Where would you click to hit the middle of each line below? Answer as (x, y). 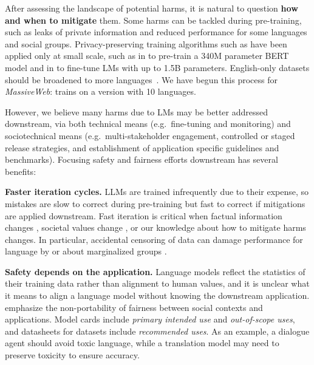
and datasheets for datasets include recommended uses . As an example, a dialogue (157, 331)
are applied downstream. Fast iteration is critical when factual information (144, 215)
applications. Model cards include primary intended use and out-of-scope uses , (150, 319)
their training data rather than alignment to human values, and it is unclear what (157, 283)
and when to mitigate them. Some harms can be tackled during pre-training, (153, 20)
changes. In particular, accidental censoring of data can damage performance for (154, 239)
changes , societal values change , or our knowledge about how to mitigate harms (155, 227)
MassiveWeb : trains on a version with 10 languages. (101, 91)
